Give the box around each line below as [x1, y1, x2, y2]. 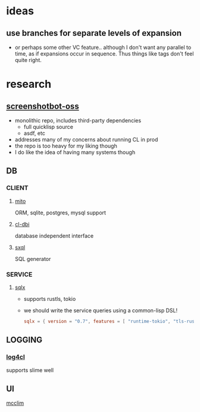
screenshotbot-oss [6, 101, 79, 111]
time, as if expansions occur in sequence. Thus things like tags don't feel [14, 50, 194, 57]
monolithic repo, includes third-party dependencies [14, 117, 142, 124]
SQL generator [14, 255, 51, 262]
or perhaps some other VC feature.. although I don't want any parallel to [14, 44, 192, 51]
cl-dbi [14, 220, 30, 227]
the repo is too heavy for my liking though [14, 142, 117, 149]
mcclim [6, 399, 24, 407]
